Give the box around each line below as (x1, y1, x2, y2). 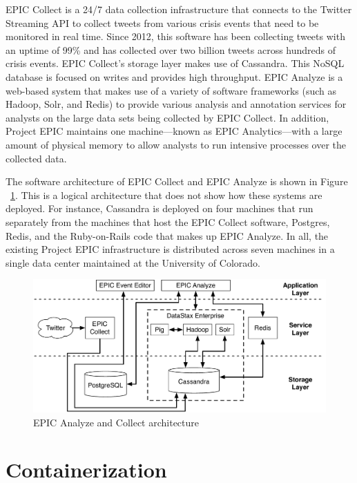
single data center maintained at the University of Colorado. (6, 255, 260, 269)
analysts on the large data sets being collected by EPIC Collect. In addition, (6, 110, 329, 124)
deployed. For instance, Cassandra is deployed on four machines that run (6, 201, 313, 216)
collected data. (6, 151, 67, 165)
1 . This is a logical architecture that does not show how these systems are (10, 187, 322, 202)
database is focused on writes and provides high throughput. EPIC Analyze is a (6, 69, 343, 84)
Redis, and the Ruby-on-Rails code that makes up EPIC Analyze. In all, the (6, 228, 329, 243)
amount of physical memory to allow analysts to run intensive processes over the (6, 137, 346, 151)
